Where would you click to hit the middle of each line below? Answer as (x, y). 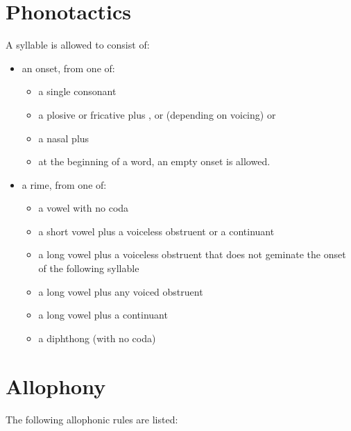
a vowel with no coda (84, 208)
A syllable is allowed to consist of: (78, 45)
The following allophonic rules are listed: (92, 419)
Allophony (56, 386)
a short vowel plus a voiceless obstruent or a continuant (156, 231)
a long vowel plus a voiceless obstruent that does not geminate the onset (192, 254)
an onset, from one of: (68, 68)
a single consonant (77, 91)
